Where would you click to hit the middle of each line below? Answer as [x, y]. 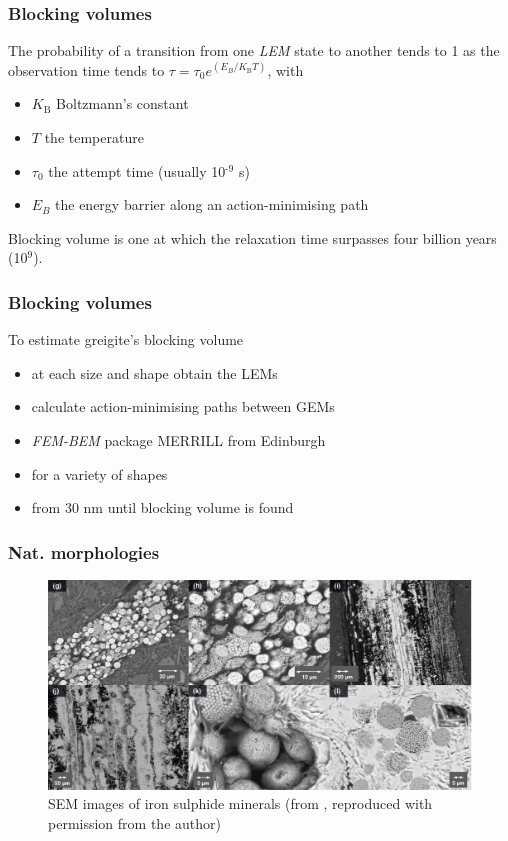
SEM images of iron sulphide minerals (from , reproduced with [240, 803]
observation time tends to [86, 69]
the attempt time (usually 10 [137, 170]
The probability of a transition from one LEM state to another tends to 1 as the [254, 50]
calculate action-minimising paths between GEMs [183, 406]
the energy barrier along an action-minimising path [212, 204]
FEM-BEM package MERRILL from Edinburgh [178, 439]
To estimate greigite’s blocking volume [126, 339]
